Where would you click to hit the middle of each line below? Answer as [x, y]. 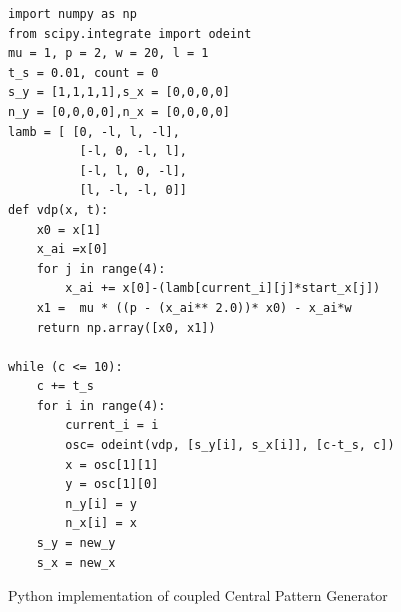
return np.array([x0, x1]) [126, 327]
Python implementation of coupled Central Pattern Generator [198, 595]
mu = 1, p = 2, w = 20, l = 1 [108, 53]
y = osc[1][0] [112, 484]
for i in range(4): [101, 405]
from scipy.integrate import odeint [130, 33]
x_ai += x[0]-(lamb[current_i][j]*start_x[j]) [223, 288]
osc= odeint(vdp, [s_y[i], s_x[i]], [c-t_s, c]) [230, 445]
